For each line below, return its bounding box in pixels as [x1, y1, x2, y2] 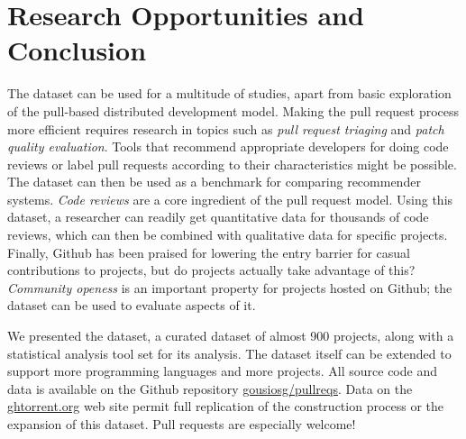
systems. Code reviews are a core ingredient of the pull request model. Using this [7, 189, 453, 208]
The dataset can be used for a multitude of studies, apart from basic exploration [7, 84, 452, 103]
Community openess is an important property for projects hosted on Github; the [7, 278, 452, 297]
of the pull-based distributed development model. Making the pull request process [7, 101, 460, 120]
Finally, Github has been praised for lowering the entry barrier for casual [7, 242, 410, 261]
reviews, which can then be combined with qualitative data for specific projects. [7, 225, 448, 244]
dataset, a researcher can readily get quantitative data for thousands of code [7, 207, 429, 226]
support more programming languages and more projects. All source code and [7, 361, 437, 380]
